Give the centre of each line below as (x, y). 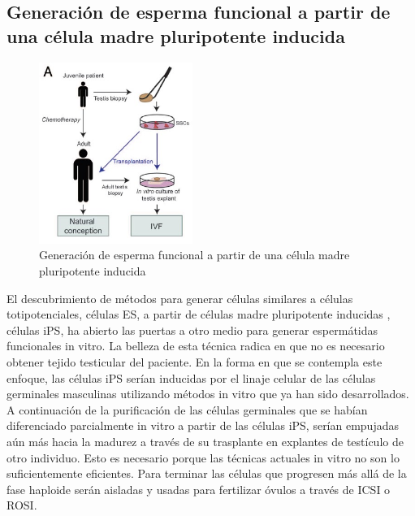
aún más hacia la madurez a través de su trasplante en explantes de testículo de (205, 441)
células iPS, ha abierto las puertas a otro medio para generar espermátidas (192, 330)
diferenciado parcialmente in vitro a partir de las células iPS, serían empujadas (203, 425)
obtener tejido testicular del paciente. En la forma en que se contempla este (195, 362)
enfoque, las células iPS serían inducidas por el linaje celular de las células (191, 377)
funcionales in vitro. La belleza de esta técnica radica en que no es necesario (196, 346)
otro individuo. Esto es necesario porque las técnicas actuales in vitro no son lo (203, 457)
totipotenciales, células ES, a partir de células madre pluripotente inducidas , (199, 314)
